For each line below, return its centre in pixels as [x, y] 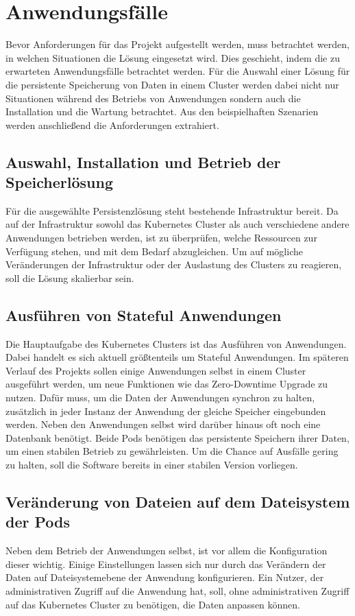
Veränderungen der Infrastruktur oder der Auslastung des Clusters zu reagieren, [174, 264]
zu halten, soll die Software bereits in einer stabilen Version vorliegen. [152, 464]
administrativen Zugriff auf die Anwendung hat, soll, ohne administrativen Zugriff [177, 590]
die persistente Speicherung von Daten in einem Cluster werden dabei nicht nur [172, 84]
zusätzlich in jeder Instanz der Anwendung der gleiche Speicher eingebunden [166, 411]
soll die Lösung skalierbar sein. [70, 277]
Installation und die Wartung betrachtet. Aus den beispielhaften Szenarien [162, 111]
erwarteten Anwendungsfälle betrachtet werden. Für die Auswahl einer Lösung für [178, 71]
